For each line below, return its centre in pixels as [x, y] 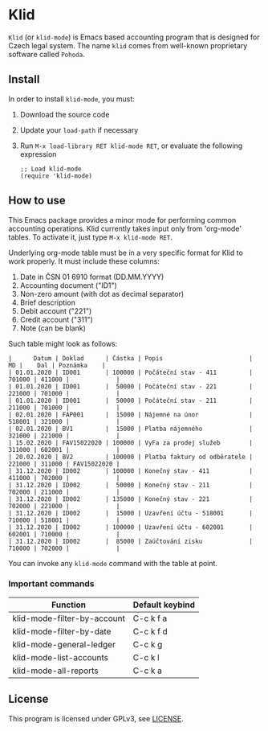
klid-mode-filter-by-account [69, 618]
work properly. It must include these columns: [84, 261]
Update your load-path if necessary [79, 129]
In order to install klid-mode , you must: [71, 99]
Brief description [48, 302]
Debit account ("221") [56, 310]
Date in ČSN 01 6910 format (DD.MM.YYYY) [92, 277]
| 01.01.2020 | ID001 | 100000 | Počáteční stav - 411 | [130, 372]
